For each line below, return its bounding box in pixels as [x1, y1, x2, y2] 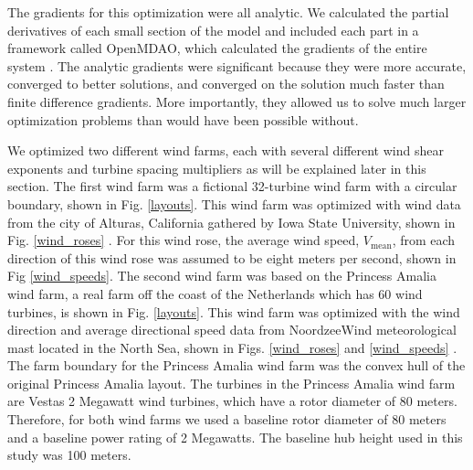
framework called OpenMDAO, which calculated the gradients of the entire [7, 38, 427, 58]
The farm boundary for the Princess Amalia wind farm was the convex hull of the [7, 356, 466, 375]
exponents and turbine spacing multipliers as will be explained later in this [7, 158, 426, 177]
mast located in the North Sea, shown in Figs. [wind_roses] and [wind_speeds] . [7, 337, 457, 357]
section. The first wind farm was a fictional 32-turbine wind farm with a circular [7, 176, 457, 196]
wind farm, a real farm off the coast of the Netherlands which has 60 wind [7, 283, 423, 303]
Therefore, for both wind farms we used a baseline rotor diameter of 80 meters [7, 410, 447, 429]
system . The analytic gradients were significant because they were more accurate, [7, 56, 467, 75]
